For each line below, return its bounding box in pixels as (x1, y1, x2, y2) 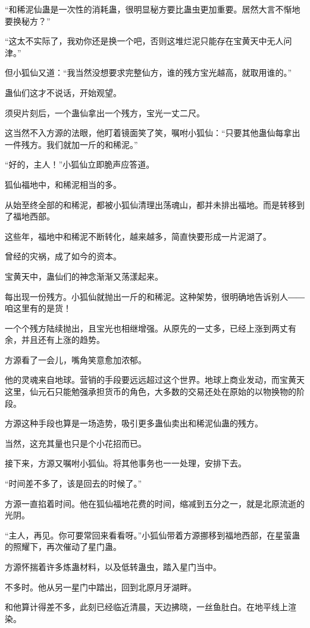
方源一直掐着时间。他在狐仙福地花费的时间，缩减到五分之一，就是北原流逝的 (5, 497, 305, 509)
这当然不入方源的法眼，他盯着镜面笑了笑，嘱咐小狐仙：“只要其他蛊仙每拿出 (5, 126, 300, 139)
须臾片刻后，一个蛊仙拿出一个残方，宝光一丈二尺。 (5, 106, 205, 119)
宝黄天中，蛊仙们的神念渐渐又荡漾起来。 (5, 270, 163, 282)
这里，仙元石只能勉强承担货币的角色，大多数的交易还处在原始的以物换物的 (5, 385, 296, 398)
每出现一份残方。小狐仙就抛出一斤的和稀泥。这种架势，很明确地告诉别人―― (5, 290, 305, 302)
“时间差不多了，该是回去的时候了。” (5, 477, 142, 490)
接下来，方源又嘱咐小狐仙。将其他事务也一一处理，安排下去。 (5, 457, 246, 469)
